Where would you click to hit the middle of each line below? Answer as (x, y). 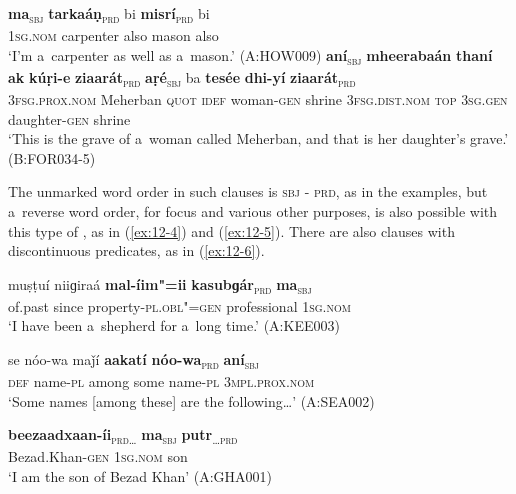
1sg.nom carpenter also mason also (113, 35)
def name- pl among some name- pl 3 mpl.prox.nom (161, 381)
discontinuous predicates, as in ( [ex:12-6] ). (136, 250)
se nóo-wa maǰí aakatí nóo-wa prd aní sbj (133, 360)
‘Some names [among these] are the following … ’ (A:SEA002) (191, 400)
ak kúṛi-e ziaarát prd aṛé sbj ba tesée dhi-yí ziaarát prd (182, 78)
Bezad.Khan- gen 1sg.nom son (98, 456)
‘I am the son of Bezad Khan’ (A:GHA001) (140, 476)
